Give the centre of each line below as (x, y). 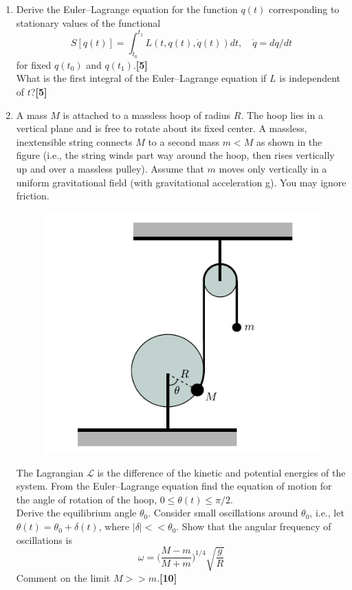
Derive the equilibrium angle (76, 513)
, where (114, 526)
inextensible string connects (74, 141)
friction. (33, 196)
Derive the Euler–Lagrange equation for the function (127, 9)
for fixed (34, 64)
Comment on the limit (63, 577)
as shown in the (289, 141)
